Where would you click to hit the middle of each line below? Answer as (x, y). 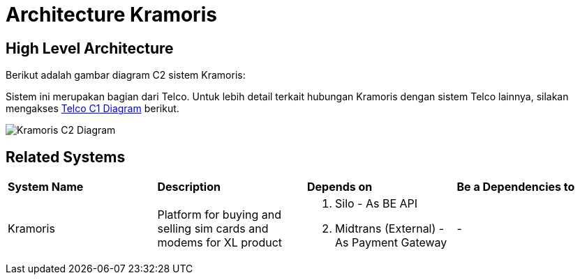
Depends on (340, 187)
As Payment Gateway (391, 243)
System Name (46, 187)
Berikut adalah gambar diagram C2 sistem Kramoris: (126, 75)
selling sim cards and (213, 229)
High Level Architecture (90, 48)
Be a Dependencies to (516, 187)
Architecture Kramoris (111, 15)
